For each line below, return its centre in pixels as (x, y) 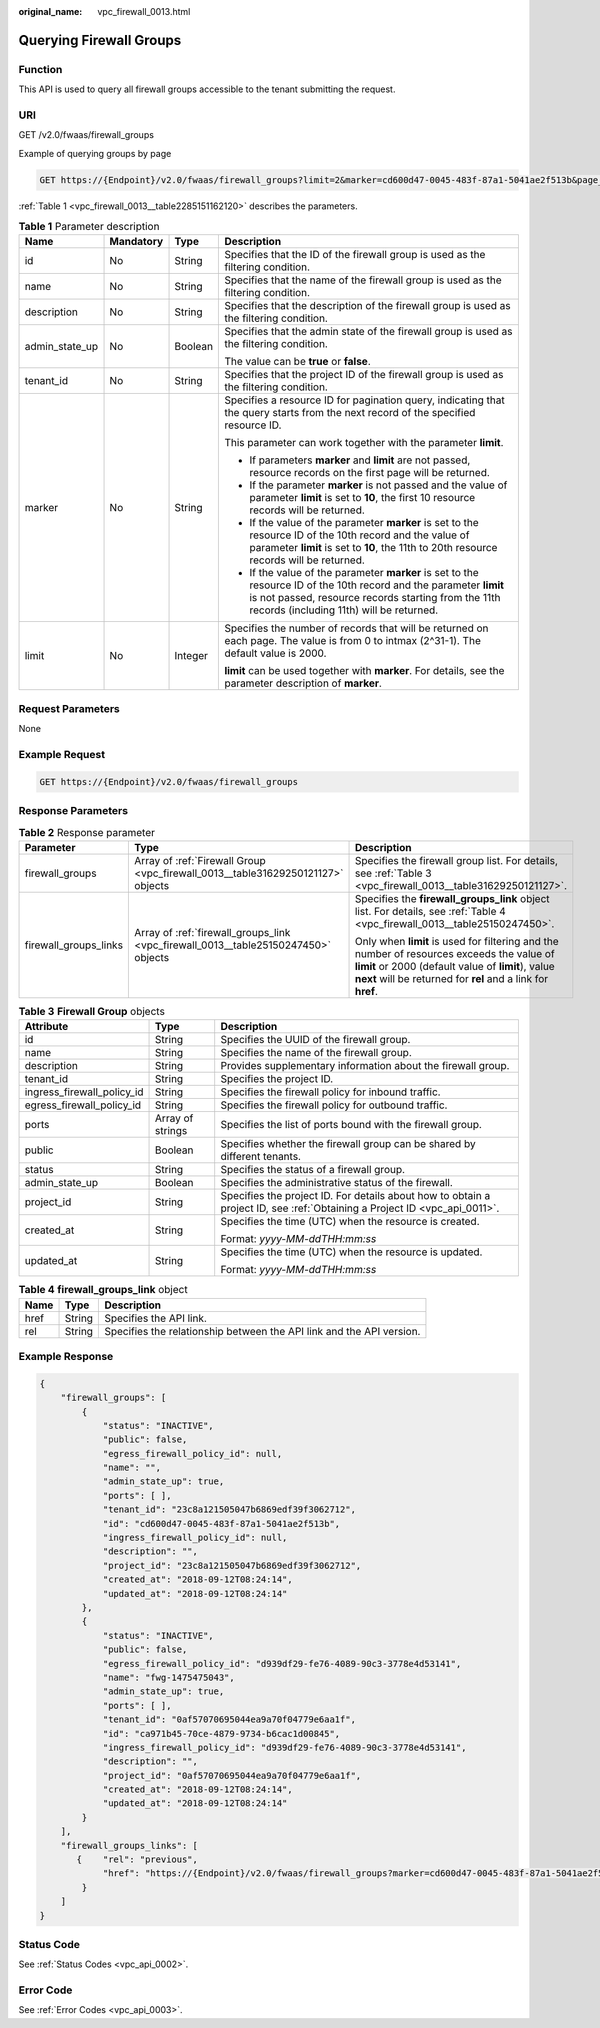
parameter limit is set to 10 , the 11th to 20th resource (373, 548)
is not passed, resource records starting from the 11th (375, 598)
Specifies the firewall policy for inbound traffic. (330, 1092)
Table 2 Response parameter (86, 832)
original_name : (50, 11)
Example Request (61, 754)
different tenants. (261, 1157)
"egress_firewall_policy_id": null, (192, 1453)
